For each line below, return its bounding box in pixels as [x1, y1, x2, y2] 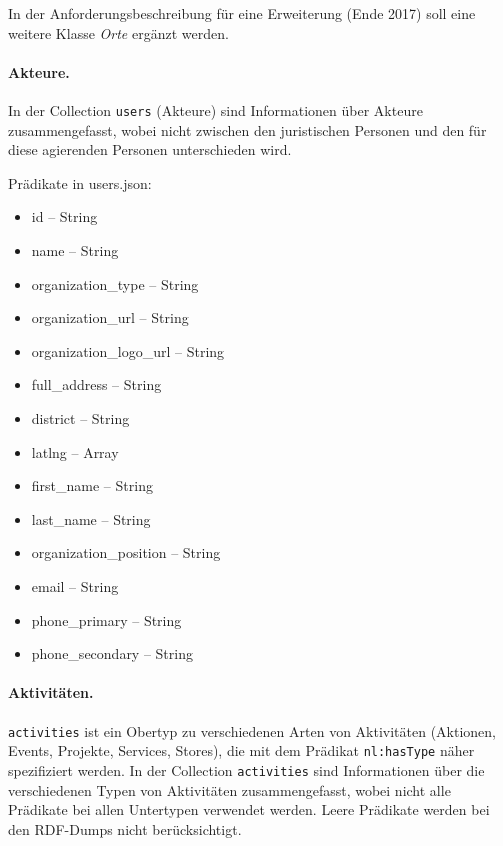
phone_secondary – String [31, 643, 193, 664]
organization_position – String [31, 542, 221, 563]
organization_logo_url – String [31, 340, 225, 361]
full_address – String [31, 374, 162, 395]
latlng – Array [31, 441, 119, 462]
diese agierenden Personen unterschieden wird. [8, 139, 292, 160]
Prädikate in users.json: [8, 172, 152, 193]
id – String [31, 206, 98, 227]
